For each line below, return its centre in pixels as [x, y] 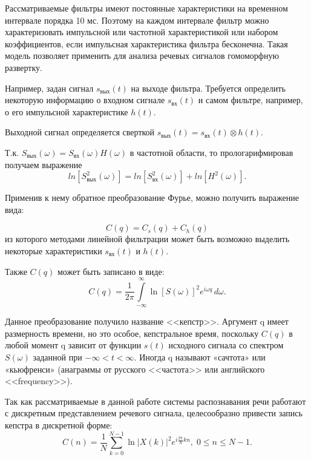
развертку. [24, 67]
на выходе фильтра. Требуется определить [208, 88]
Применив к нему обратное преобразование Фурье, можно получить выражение [152, 198]
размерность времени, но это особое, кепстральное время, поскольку [132, 333]
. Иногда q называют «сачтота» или [200, 357]
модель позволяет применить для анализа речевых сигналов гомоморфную [142, 56]
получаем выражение [44, 164]
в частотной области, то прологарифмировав [211, 152]
